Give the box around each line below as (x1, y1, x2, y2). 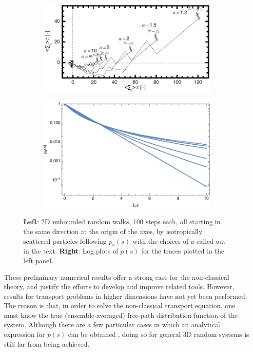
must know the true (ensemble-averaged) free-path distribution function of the (4, 310, 238, 320)
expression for (4, 329, 45, 339)
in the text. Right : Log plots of (23, 246, 118, 256)
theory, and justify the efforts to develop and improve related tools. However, (4, 281, 234, 292)
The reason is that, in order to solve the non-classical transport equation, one (4, 300, 235, 311)
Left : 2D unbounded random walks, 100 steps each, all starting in (23, 216, 221, 227)
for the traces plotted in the (141, 246, 224, 256)
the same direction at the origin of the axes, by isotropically (23, 226, 203, 236)
